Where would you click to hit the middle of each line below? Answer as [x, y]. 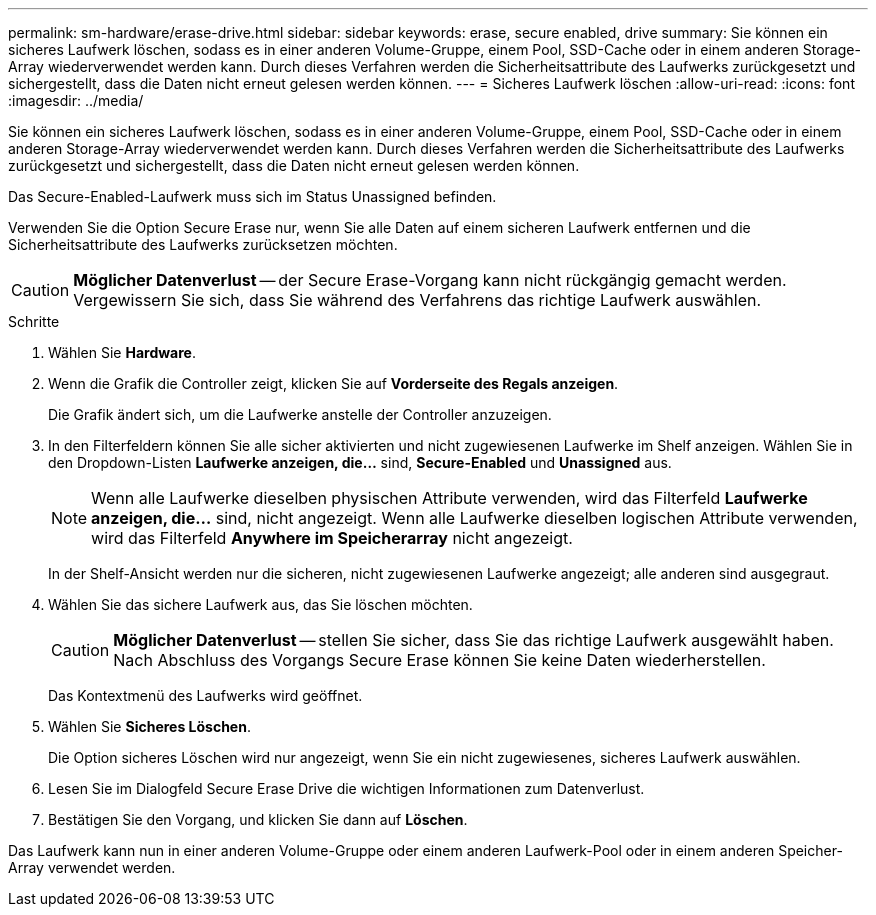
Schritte [34, 321]
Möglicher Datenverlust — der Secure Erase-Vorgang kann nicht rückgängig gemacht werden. [430, 280]
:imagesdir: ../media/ [76, 100]
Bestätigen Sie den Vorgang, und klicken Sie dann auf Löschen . [258, 819]
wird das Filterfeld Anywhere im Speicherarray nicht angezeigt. [332, 538]
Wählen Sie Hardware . [122, 352]
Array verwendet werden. [92, 867]
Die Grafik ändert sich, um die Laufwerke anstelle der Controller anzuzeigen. [300, 414]
